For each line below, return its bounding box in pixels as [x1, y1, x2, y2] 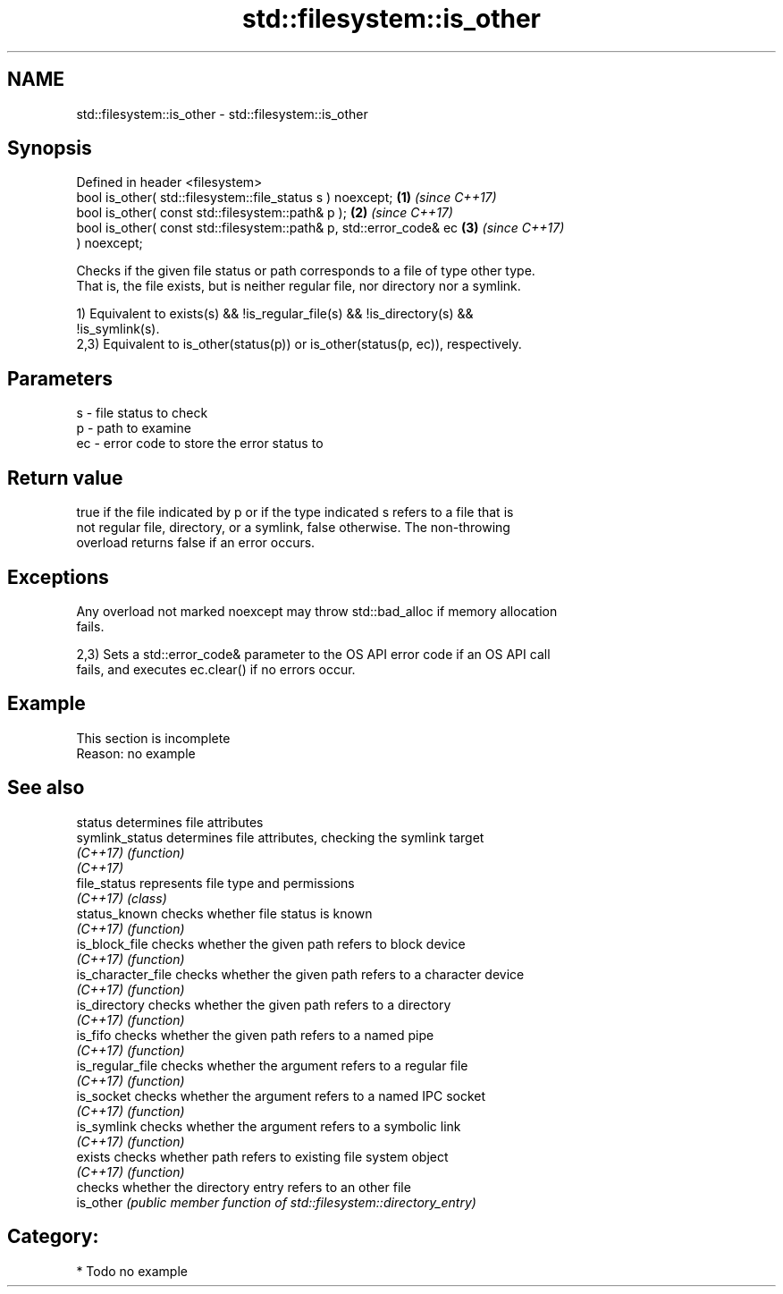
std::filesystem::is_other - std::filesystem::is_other [76, 106, 368, 122]
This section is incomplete [76, 730, 231, 746]
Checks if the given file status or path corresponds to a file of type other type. [76, 263, 535, 279]
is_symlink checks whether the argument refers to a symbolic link [76, 1118, 461, 1134]
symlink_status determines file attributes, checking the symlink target [76, 829, 484, 845]
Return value [7, 466, 123, 489]
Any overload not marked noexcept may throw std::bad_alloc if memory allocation [76, 603, 558, 619]
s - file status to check [76, 405, 208, 421]
